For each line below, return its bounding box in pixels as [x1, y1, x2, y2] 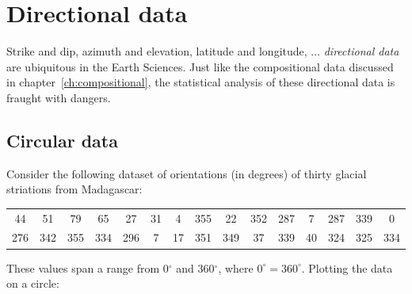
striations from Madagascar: [6, 181, 143, 197]
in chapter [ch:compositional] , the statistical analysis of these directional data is [6, 74, 395, 90]
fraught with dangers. [6, 89, 111, 105]
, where [218, 259, 254, 276]
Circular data [6, 128, 118, 152]
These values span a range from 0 [6, 259, 169, 276]
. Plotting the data [301, 259, 393, 276]
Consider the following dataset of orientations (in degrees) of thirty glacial [6, 165, 367, 181]
